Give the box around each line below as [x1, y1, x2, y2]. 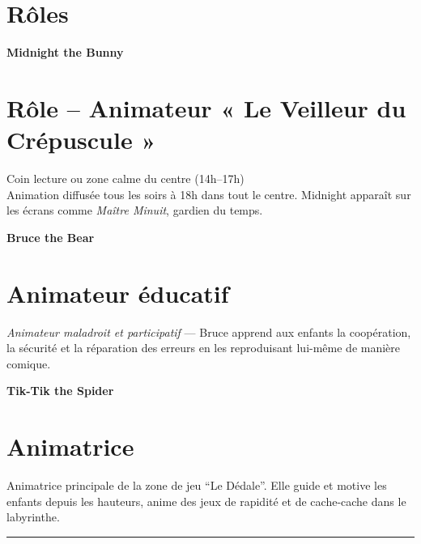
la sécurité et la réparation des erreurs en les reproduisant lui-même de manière [6, 339, 401, 356]
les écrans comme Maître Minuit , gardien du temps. [6, 202, 263, 219]
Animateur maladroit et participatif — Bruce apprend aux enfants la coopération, [6, 323, 411, 340]
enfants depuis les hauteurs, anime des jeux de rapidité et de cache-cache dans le [6, 492, 406, 509]
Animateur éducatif [6, 276, 229, 309]
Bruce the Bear [6, 228, 95, 245]
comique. [6, 355, 51, 372]
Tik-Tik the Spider [6, 382, 114, 399]
